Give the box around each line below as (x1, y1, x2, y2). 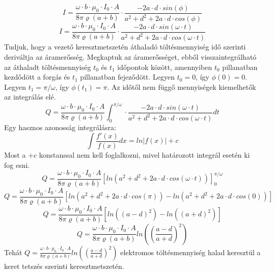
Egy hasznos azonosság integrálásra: (4, 122, 116, 133)
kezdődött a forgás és (4, 71, 70, 82)
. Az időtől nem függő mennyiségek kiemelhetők (107, 81, 256, 92)
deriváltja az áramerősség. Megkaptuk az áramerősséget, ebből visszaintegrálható (4, 51, 257, 62)
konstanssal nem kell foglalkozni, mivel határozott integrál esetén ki (39, 150, 250, 160)
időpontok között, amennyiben (117, 61, 212, 72)
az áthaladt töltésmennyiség (4, 61, 91, 72)
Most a (4, 150, 26, 160)
